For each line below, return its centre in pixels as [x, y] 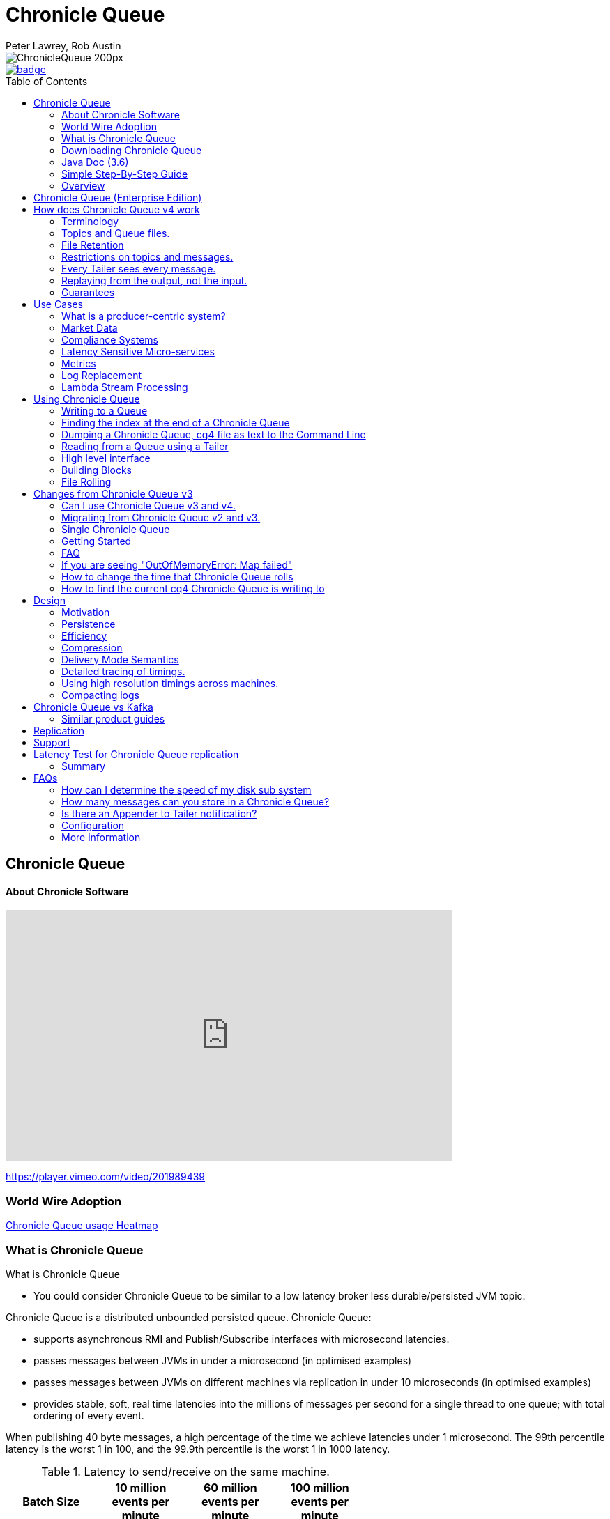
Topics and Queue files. [116, 233]
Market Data [90, 327]
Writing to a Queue [105, 410]
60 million [230, 1487]
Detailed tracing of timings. [123, 671]
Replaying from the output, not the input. [154, 280]
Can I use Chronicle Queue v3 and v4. [148, 505]
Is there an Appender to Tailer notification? [159, 813]
